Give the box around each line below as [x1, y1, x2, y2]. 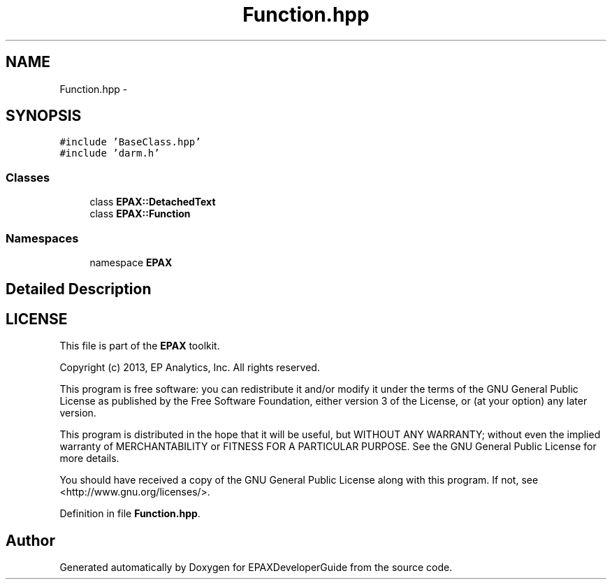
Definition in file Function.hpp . [59, 507, 201, 520]
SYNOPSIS [6, 107, 82, 125]
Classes [6, 170, 50, 185]
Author [6, 531, 55, 549]
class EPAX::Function [89, 208, 191, 220]
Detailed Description [6, 280, 152, 298]
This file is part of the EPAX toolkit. [59, 340, 220, 352]
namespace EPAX [89, 256, 173, 268]
